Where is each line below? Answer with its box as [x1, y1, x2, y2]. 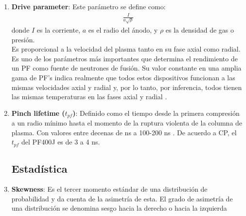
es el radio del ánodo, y [88, 25, 158, 35]
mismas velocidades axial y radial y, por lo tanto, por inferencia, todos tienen [11, 82, 242, 92]
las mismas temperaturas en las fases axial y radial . [11, 91, 167, 102]
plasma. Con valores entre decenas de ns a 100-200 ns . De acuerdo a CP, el [11, 127, 237, 137]
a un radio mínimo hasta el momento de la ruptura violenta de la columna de [11, 118, 243, 128]
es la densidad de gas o [165, 25, 234, 35]
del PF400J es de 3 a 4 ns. [21, 137, 100, 147]
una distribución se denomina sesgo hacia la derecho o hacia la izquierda [11, 203, 227, 213]
